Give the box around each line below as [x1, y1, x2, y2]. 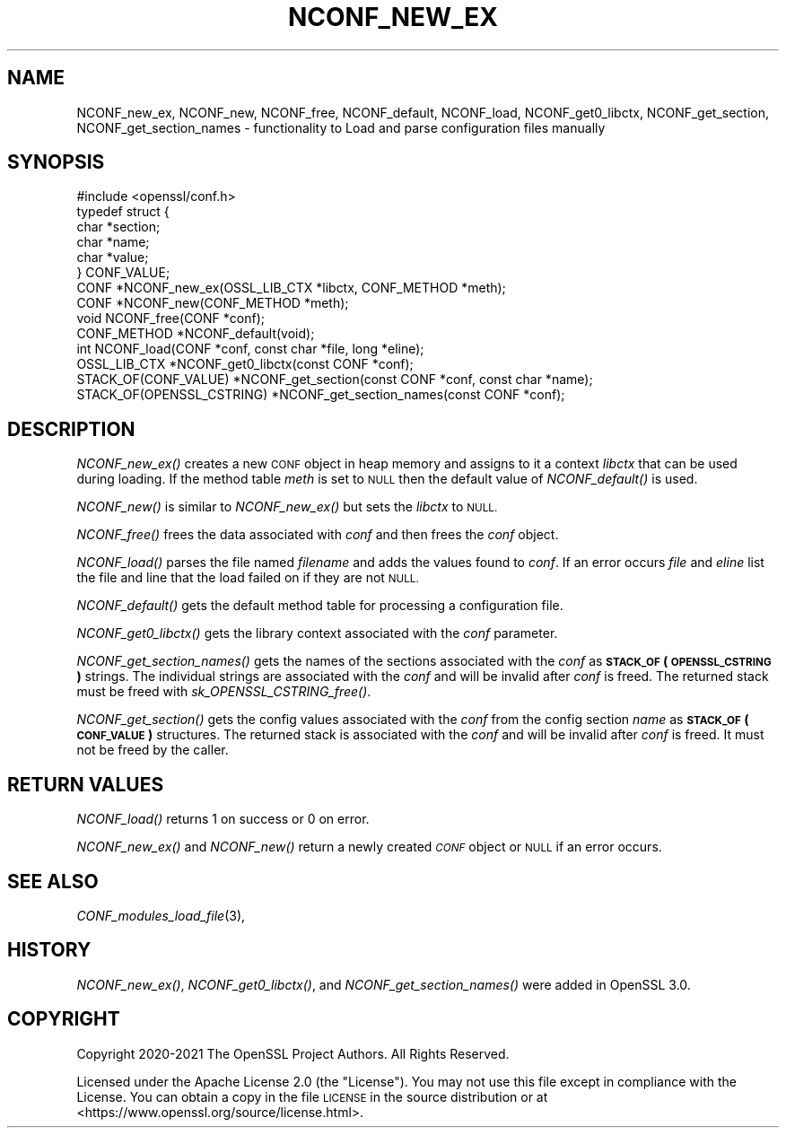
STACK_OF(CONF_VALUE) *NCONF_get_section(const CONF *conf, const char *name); [76, 371, 593, 388]
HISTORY [7, 939, 92, 962]
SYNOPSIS [7, 151, 105, 174]
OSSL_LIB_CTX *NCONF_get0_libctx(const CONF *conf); [76, 356, 414, 372]
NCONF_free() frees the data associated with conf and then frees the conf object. [76, 527, 559, 543]
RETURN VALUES [7, 773, 164, 796]
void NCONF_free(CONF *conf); [76, 310, 266, 327]
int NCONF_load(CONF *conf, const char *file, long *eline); [76, 341, 424, 357]
